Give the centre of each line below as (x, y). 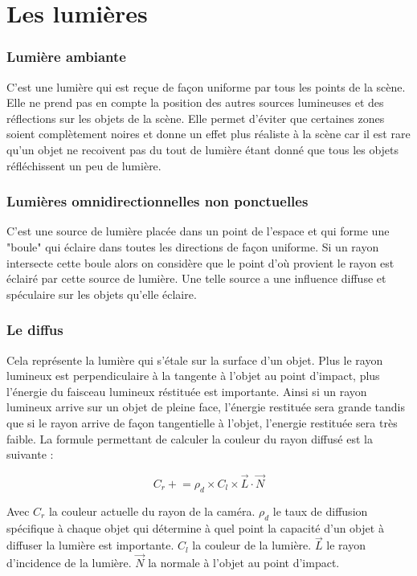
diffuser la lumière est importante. (90, 545)
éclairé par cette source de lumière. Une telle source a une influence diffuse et (196, 278)
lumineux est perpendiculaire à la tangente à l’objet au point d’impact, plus (193, 376)
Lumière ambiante (66, 57)
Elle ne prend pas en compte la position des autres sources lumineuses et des (195, 102)
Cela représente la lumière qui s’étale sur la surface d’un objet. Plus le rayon (195, 359)
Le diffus (35, 330)
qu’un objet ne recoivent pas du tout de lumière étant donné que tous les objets (203, 149)
